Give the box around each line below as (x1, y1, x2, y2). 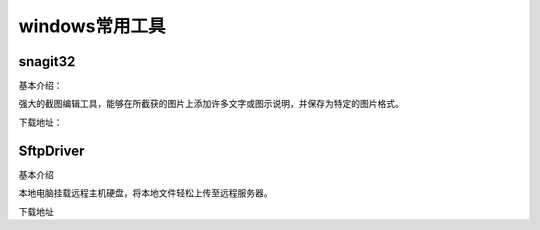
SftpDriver (18, 142, 85, 159)
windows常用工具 (18, 15, 166, 37)
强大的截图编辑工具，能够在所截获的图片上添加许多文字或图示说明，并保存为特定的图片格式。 (18, 98, 404, 110)
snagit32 (18, 53, 76, 70)
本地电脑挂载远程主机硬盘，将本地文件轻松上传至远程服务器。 (18, 187, 273, 199)
